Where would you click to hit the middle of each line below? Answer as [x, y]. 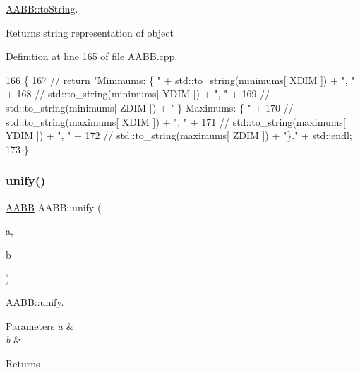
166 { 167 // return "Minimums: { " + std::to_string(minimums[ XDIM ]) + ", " [180, 79]
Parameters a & [40, 325]
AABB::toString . [42, 8]
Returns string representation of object [90, 32]
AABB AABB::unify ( [54, 207]
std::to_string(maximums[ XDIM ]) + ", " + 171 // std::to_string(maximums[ [176, 121]
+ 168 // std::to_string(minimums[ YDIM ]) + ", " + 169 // [138, 94]
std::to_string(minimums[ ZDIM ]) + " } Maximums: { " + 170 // [150, 107]
